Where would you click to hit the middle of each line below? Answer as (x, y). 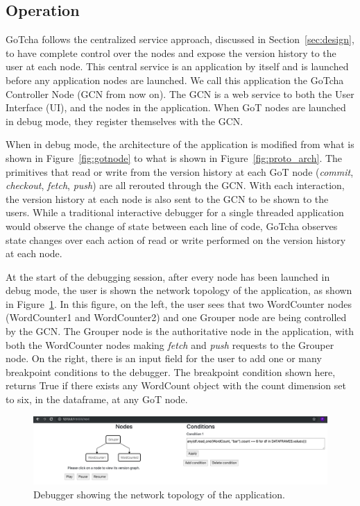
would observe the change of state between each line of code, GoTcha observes (172, 226)
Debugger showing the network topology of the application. (159, 494)
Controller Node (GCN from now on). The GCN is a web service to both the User (180, 93)
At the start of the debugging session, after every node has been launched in (168, 276)
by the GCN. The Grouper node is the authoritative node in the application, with (180, 331)
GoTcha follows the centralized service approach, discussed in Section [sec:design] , (180, 39)
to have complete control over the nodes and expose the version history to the (171, 52)
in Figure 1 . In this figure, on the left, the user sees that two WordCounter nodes (179, 303)
